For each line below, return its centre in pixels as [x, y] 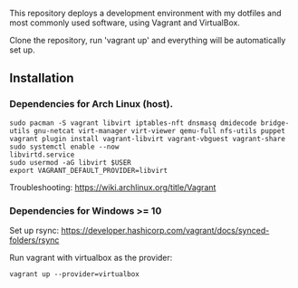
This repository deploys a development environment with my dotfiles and [145, 13]
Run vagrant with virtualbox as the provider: [91, 257]
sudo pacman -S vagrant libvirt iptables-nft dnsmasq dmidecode [133, 123]
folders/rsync [34, 240]
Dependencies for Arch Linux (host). [91, 104]
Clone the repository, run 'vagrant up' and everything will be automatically [148, 40]
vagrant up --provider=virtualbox [75, 274]
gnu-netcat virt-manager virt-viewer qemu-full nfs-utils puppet [159, 130]
